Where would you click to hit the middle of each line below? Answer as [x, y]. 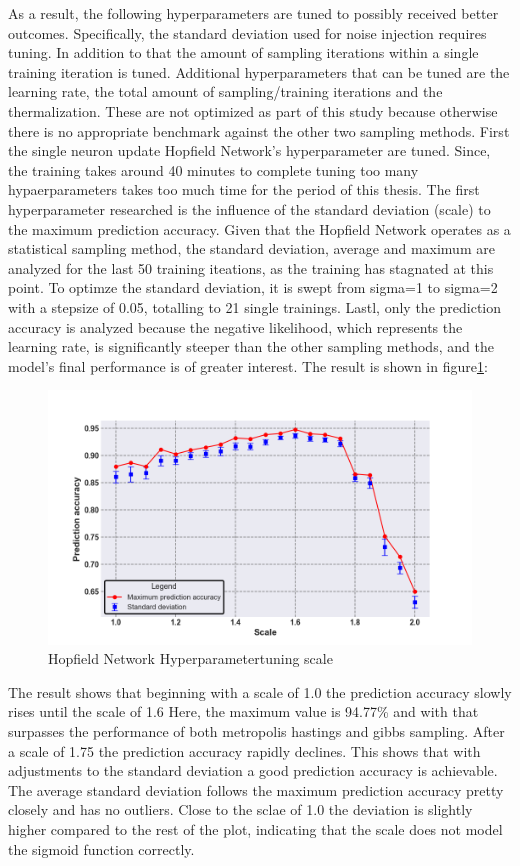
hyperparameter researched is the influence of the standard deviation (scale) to [249, 208]
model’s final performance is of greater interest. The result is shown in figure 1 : [248, 365]
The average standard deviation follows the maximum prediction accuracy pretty [256, 789]
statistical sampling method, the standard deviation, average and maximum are [251, 248]
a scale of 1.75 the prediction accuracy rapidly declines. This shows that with [244, 750]
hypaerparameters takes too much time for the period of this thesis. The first [244, 189]
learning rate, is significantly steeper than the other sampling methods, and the [251, 346]
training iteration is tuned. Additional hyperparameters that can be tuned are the [259, 71]
